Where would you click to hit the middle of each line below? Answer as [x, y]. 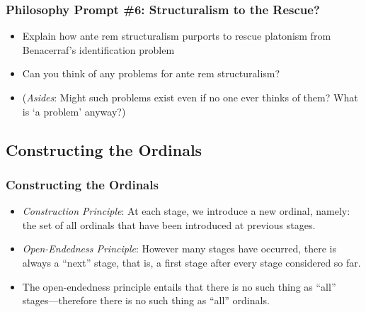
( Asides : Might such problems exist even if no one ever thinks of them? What [190, 97]
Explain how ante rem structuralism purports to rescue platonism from [177, 36]
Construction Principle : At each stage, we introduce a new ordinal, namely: [186, 211]
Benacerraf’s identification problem [98, 49]
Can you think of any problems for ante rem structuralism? [151, 73]
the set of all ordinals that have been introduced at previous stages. [169, 224]
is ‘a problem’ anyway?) [74, 111]
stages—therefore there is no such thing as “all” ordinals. [146, 300]
